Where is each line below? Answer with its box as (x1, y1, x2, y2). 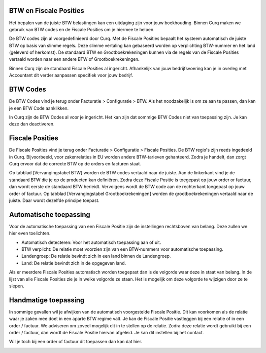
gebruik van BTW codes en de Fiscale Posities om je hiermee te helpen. (9, 26, 155, 32)
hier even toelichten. (9, 230, 51, 236)
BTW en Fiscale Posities (9, 6, 85, 15)
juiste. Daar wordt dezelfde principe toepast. (9, 197, 100, 203)
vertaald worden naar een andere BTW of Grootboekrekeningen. (9, 56, 140, 62)
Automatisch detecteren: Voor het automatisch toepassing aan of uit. (21, 239, 161, 245)
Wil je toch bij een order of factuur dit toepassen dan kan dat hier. (9, 339, 142, 345)
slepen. (9, 283, 24, 289)
